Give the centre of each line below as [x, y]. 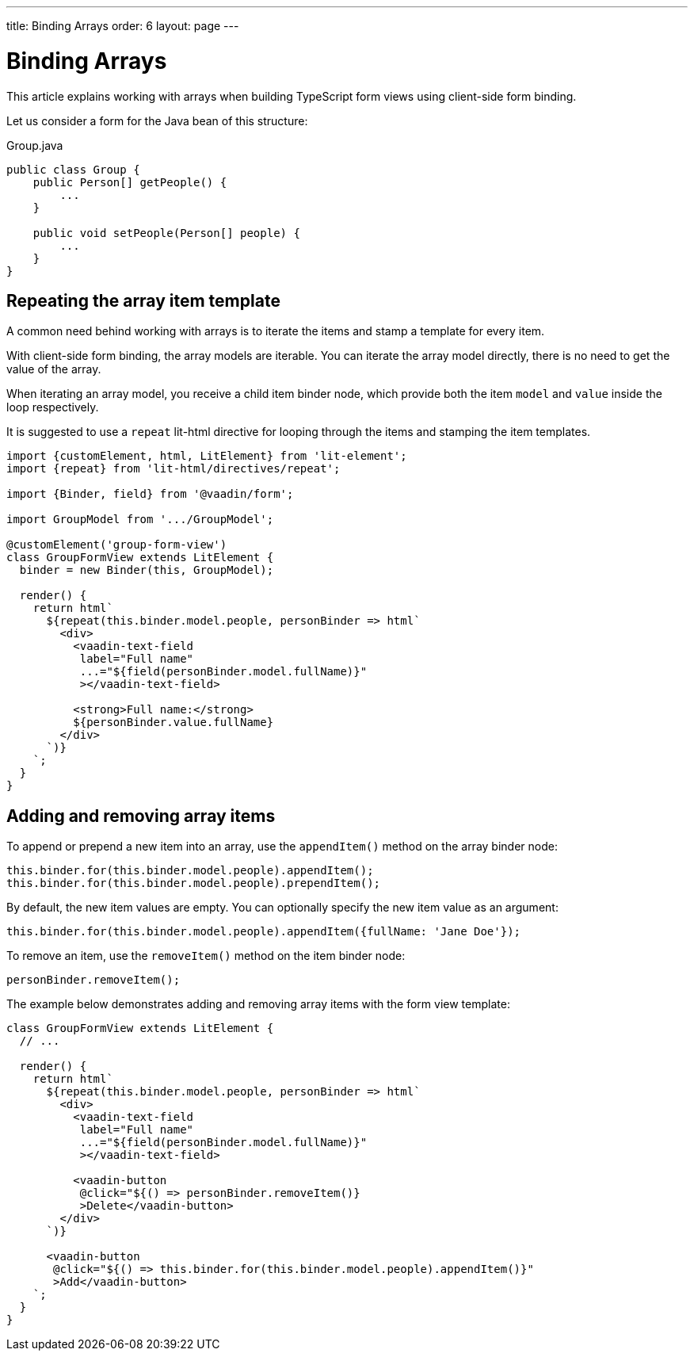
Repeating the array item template [143, 300]
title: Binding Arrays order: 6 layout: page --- [123, 26]
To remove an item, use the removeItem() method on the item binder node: [206, 956]
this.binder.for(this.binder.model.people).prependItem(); [194, 883]
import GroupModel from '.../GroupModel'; [140, 520]
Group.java [35, 145]
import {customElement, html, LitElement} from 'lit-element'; [207, 456]
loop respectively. [53, 407]
